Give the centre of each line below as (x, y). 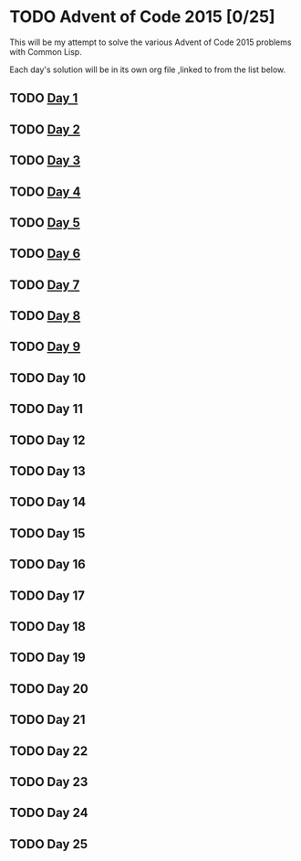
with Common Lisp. (46, 51)
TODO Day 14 (48, 502)
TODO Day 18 (48, 627)
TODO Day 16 (48, 564)
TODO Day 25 (49, 844)
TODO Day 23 (49, 782)
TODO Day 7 (45, 285)
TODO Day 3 (45, 160)
